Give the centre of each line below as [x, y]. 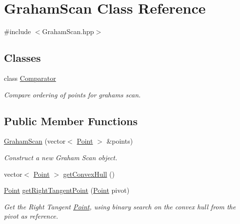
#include [18, 31]
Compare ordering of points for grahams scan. [72, 94]
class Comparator [30, 78]
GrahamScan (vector [35, 141]
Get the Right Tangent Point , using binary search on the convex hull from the [120, 206]
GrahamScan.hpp [68, 31]
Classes [22, 58]
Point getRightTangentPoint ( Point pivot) [67, 190]
